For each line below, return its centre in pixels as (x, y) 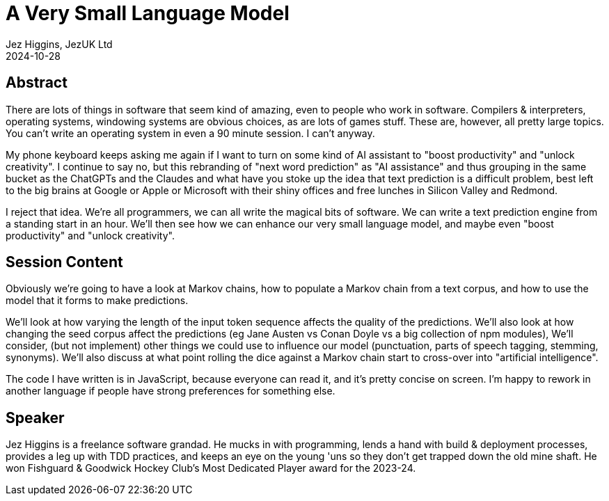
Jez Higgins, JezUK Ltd (59, 44)
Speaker (35, 417)
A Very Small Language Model (148, 13)
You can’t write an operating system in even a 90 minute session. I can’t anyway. (190, 133)
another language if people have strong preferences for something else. (171, 391)
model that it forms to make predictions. (97, 301)
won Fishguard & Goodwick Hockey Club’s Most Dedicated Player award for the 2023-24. (211, 468)
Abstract (37, 83)
